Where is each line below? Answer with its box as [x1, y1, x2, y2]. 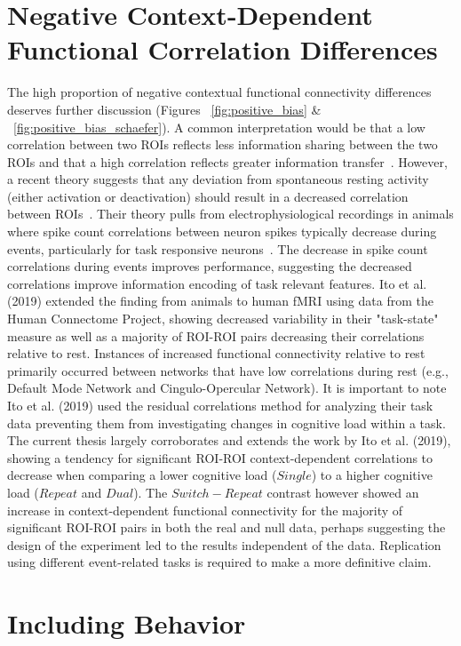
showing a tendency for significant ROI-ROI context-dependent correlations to [7, 448, 433, 467]
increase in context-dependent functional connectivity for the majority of [7, 500, 403, 519]
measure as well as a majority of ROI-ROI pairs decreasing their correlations [7, 326, 425, 345]
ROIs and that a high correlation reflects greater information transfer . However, [7, 152, 448, 171]
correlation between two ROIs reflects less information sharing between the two [7, 135, 438, 154]
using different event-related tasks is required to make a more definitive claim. [7, 553, 432, 571]
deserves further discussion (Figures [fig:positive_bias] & [7, 100, 322, 118]
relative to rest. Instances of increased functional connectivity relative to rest [7, 344, 425, 363]
